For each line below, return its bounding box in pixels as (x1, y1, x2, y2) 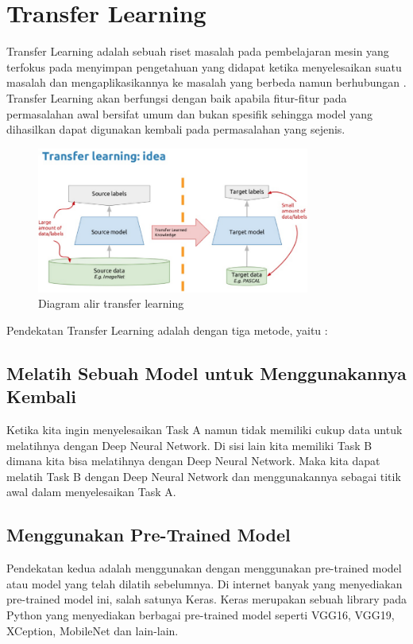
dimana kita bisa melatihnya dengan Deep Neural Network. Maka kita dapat (6, 452, 380, 469)
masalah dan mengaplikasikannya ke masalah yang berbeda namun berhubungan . (6, 74, 407, 91)
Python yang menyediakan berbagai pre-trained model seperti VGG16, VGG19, (6, 607, 395, 623)
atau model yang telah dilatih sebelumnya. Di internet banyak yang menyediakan (6, 575, 403, 592)
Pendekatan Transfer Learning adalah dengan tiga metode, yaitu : (6, 321, 328, 338)
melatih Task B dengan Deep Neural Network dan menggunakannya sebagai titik (6, 467, 401, 484)
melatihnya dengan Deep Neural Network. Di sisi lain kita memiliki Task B (6, 436, 372, 453)
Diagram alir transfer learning (38, 295, 184, 312)
